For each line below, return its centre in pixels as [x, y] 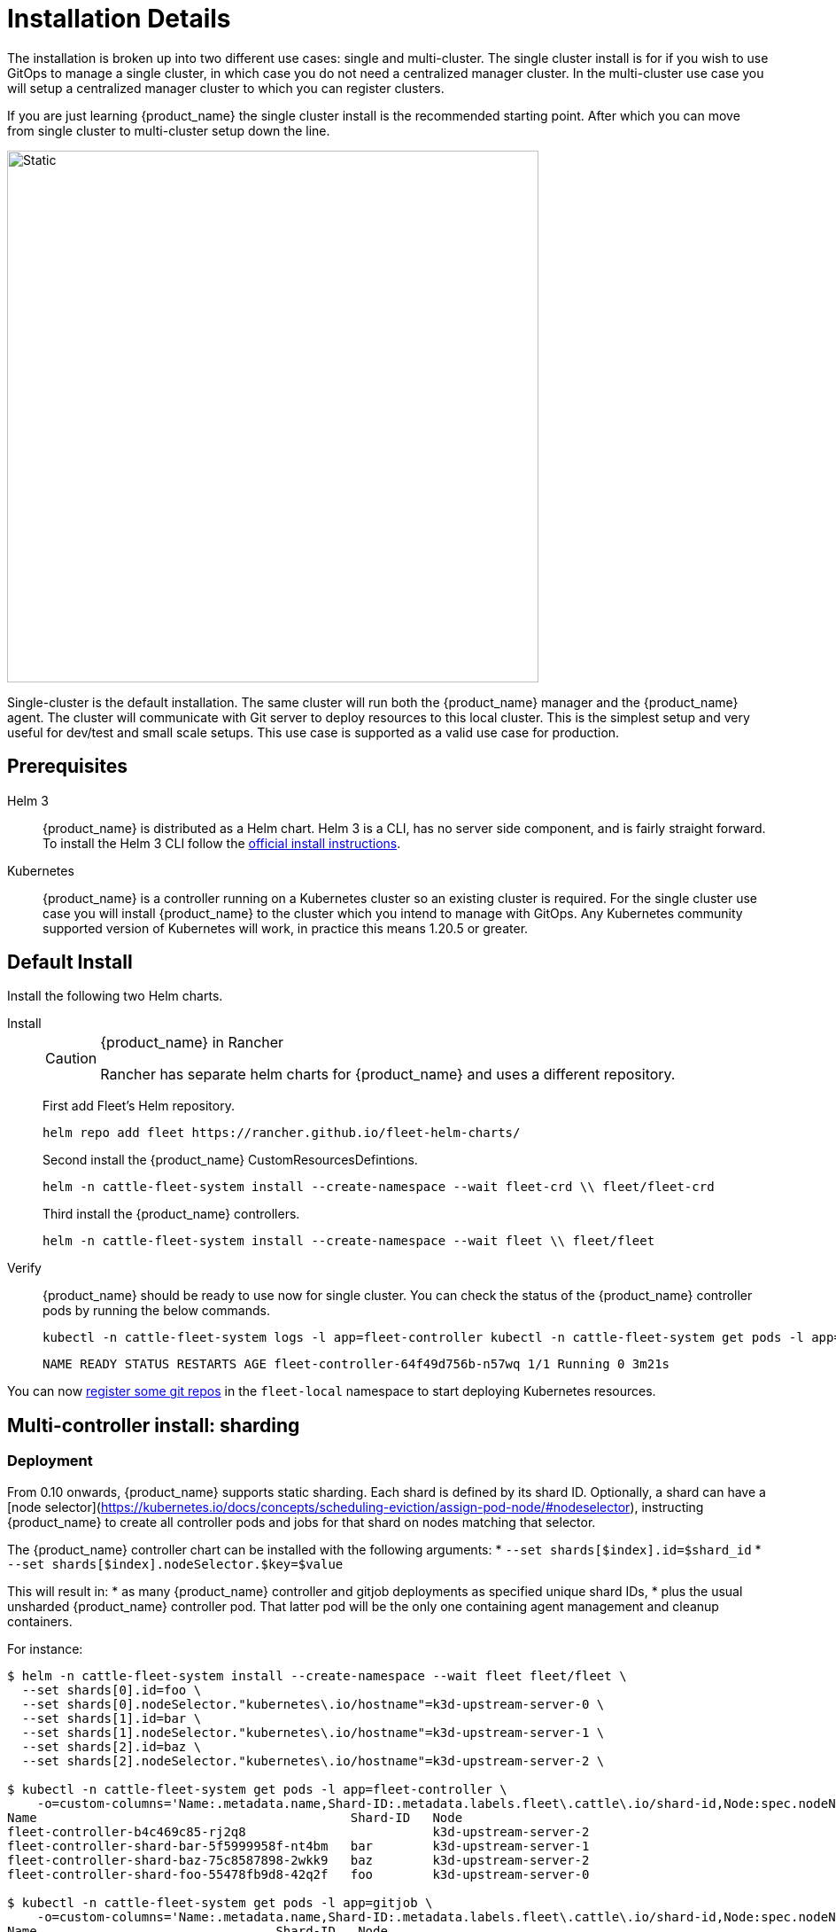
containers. [40, 1621]
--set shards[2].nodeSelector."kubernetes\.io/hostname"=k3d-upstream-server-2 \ [313, 1761]
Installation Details [119, 19]
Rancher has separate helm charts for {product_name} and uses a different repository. [388, 1075]
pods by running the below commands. [156, 1311]
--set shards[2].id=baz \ [112, 1746]
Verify [24, 1268]
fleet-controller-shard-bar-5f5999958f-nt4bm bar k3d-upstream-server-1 [298, 1846]
